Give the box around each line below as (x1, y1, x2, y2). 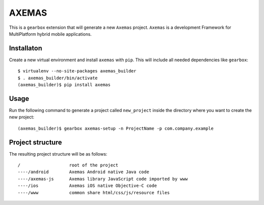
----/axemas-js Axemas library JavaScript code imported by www (18, 176, 188, 182)
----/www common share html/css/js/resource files (18, 190, 170, 195)
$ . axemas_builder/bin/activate (18, 75, 98, 81)
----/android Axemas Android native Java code (18, 169, 149, 175)
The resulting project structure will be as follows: (9, 151, 108, 157)
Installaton (9, 44, 43, 52)
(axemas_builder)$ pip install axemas (18, 82, 111, 88)
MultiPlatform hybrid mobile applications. (9, 31, 92, 37)
